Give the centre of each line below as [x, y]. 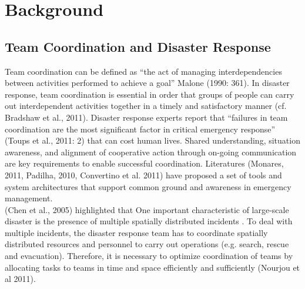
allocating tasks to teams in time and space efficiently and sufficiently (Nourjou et [152, 267]
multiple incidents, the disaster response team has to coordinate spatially [136, 232]
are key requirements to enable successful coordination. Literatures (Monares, [144, 163]
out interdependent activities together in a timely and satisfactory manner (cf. [146, 106]
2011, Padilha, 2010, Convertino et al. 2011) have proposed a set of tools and [143, 175]
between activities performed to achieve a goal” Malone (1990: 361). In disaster [147, 83]
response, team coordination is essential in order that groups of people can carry [150, 94]
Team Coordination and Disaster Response [138, 46]
